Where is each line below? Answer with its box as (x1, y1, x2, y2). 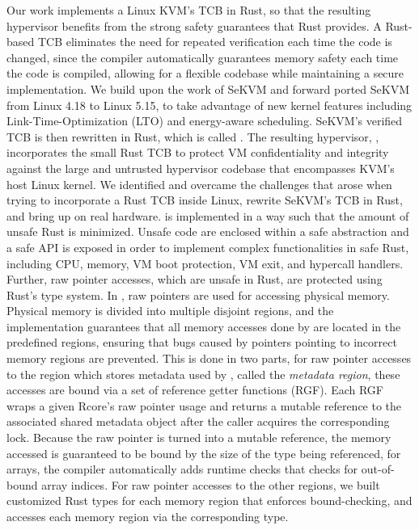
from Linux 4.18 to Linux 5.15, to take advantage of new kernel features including (6, 96, 413, 113)
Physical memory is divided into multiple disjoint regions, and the (6, 302, 334, 319)
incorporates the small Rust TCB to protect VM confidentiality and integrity (6, 144, 389, 161)
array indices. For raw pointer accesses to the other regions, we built (41, 476, 380, 493)
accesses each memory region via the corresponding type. (6, 508, 289, 524)
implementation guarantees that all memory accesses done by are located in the (6, 318, 401, 334)
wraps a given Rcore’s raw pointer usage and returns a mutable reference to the (6, 397, 402, 414)
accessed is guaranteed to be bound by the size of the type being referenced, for (6, 444, 401, 461)
